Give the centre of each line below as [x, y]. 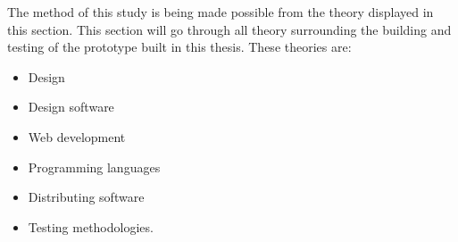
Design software [71, 107]
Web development [77, 136]
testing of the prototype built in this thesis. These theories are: [179, 47]
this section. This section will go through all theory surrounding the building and [229, 29]
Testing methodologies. [91, 226]
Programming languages [94, 167]
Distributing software [86, 197]
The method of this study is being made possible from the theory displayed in [221, 12]
